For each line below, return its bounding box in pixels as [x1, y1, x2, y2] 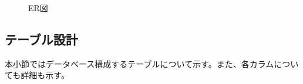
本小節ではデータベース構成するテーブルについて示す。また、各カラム [5, 57, 274, 69]
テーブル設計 [5, 30, 78, 48]
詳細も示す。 [21, 69, 69, 81]
